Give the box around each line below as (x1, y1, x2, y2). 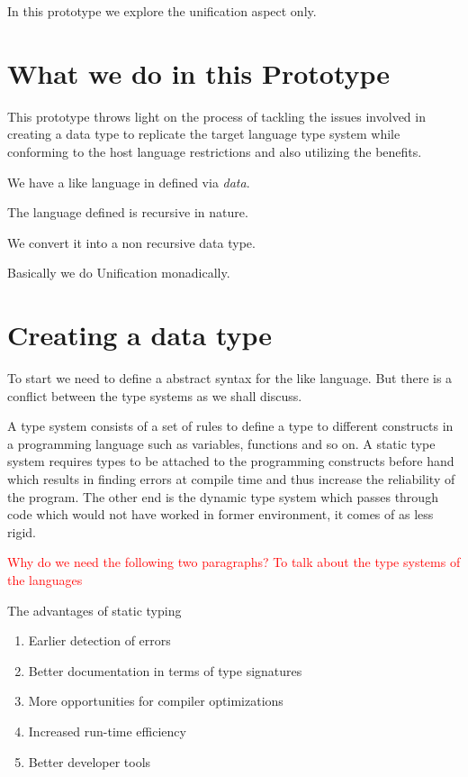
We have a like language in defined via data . (7, 172, 250, 191)
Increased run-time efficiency (28, 721, 186, 740)
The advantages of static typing (7, 600, 182, 619)
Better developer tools (28, 752, 151, 771)
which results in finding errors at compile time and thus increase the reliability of (7, 469, 455, 488)
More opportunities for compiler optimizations (28, 691, 283, 710)
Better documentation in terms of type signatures (28, 661, 302, 680)
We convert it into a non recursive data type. (7, 233, 256, 251)
